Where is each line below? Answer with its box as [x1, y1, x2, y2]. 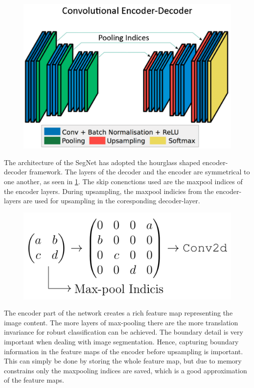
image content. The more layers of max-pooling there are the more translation [4, 317, 238, 327]
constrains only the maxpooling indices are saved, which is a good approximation [4, 365, 247, 375]
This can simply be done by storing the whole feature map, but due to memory [4, 356, 242, 366]
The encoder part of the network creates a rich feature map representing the [4, 308, 233, 318]
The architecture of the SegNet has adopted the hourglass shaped [4, 157, 200, 167]
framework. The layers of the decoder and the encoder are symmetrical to [29, 167, 250, 177]
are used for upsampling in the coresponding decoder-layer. [23, 195, 200, 206]
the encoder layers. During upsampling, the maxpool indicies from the [4, 186, 214, 196]
